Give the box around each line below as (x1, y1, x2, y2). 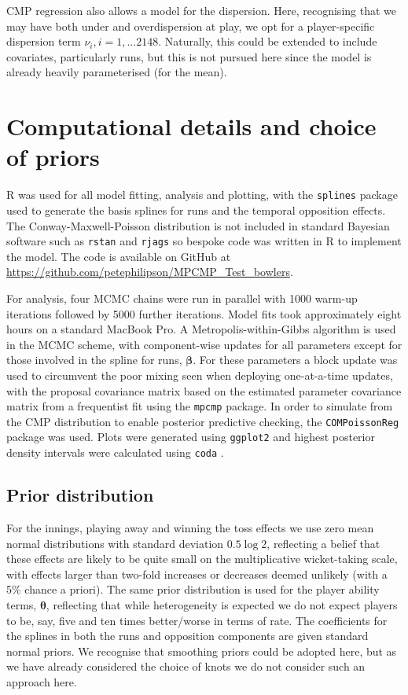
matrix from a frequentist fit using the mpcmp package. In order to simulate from (6, 398, 393, 414)
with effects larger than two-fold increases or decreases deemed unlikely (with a (6, 565, 388, 582)
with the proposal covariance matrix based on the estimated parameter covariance (6, 382, 402, 399)
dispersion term (6, 33, 81, 50)
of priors (6, 141, 100, 173)
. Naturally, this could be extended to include (158, 33, 377, 50)
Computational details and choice (6, 110, 377, 142)
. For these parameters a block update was (193, 351, 398, 368)
